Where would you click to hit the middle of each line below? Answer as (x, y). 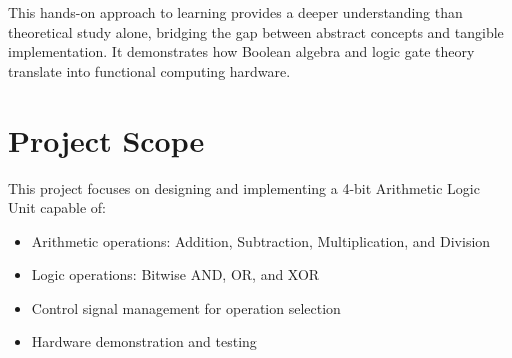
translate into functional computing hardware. (149, 70)
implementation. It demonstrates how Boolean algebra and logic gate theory (241, 51)
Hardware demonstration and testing (144, 341)
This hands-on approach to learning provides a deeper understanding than (235, 12)
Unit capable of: (57, 207)
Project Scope (106, 139)
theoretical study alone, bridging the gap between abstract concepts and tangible (256, 31)
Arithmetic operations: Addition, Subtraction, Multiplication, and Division (261, 240)
